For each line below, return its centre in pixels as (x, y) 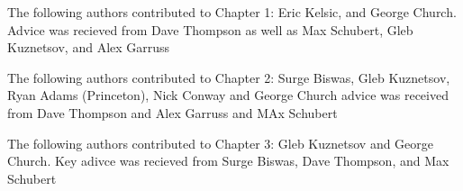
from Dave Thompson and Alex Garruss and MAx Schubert (172, 112)
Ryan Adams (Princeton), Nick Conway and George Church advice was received (228, 95)
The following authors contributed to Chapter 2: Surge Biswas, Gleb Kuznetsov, (229, 77)
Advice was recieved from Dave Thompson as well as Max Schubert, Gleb (210, 29)
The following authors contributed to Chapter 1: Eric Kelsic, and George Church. (232, 12)
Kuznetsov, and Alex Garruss (89, 47)
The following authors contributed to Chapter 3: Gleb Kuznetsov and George (221, 143)
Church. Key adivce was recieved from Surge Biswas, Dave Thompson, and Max (228, 161)
